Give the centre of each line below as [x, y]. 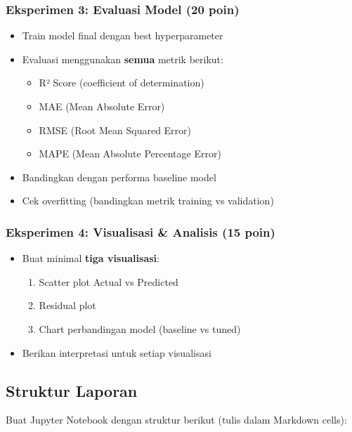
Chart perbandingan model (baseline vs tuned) [140, 328]
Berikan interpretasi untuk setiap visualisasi [117, 352]
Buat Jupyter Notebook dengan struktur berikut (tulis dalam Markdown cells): [176, 420]
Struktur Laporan [72, 390]
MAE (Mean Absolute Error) [102, 106]
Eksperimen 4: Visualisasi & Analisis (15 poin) [141, 231]
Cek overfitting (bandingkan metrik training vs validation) [148, 201]
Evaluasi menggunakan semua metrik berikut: [123, 59]
